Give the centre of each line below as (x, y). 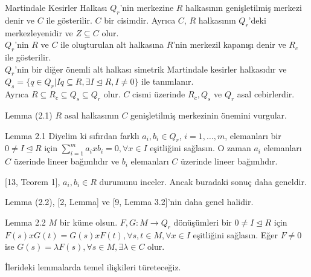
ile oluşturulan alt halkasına (112, 44)
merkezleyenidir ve (39, 32)
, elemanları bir (253, 135)
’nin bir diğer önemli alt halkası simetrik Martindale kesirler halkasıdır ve (151, 69)
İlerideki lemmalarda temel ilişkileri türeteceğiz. (93, 266)
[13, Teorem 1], (33, 181)
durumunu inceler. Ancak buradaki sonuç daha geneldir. (203, 181)
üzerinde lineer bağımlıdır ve (66, 161)
